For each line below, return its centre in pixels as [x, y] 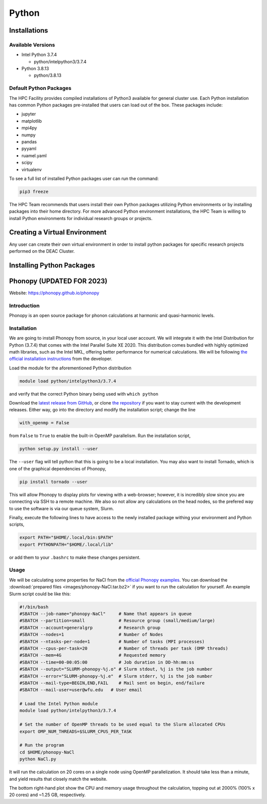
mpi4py [29, 128]
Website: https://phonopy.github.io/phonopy [54, 293]
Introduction [24, 306]
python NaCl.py [38, 759]
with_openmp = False [44, 423]
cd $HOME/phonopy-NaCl [47, 752]
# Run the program [42, 745]
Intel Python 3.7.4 [39, 55]
